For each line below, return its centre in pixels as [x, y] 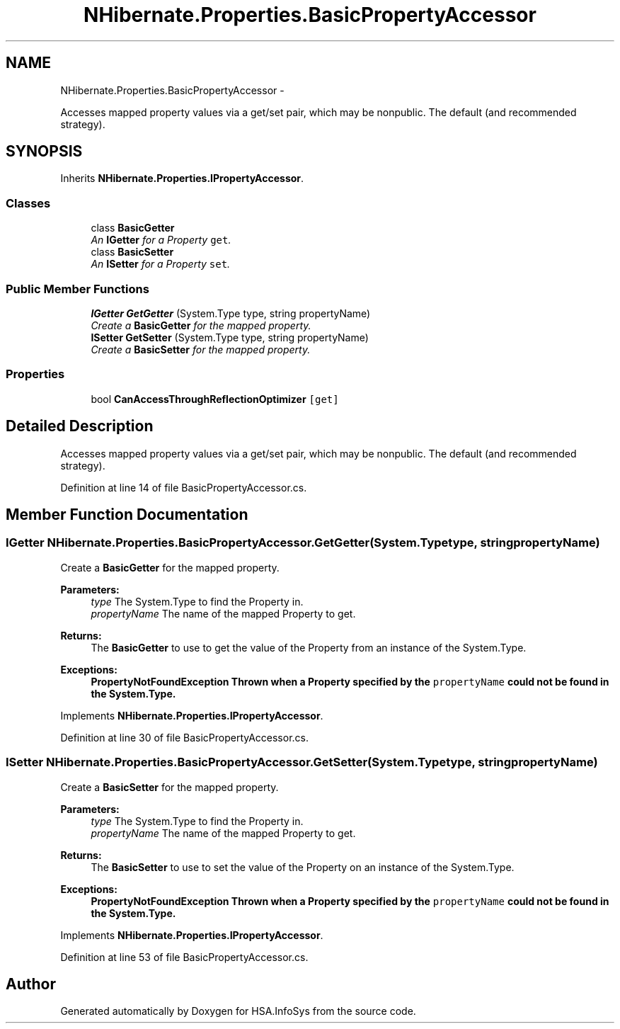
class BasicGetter [133, 228]
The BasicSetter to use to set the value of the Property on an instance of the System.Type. [303, 867]
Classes [28, 203]
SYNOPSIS [44, 152]
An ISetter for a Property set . [161, 264]
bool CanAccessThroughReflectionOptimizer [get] [215, 399]
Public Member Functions [77, 289]
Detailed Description [80, 426]
